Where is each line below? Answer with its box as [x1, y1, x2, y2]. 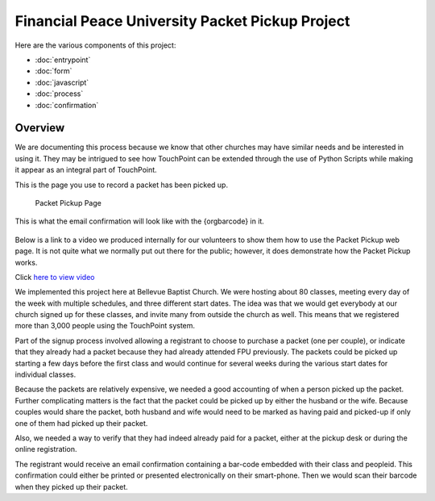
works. [14, 257, 38, 267]
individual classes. [14, 369, 77, 379]
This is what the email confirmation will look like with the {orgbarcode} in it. [14, 216, 265, 226]
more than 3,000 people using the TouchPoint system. [14, 321, 196, 331]
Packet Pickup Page [35, 198, 102, 207]
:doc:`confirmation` [35, 100, 99, 110]
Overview [14, 121, 65, 135]
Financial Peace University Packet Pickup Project [14, 12, 350, 30]
